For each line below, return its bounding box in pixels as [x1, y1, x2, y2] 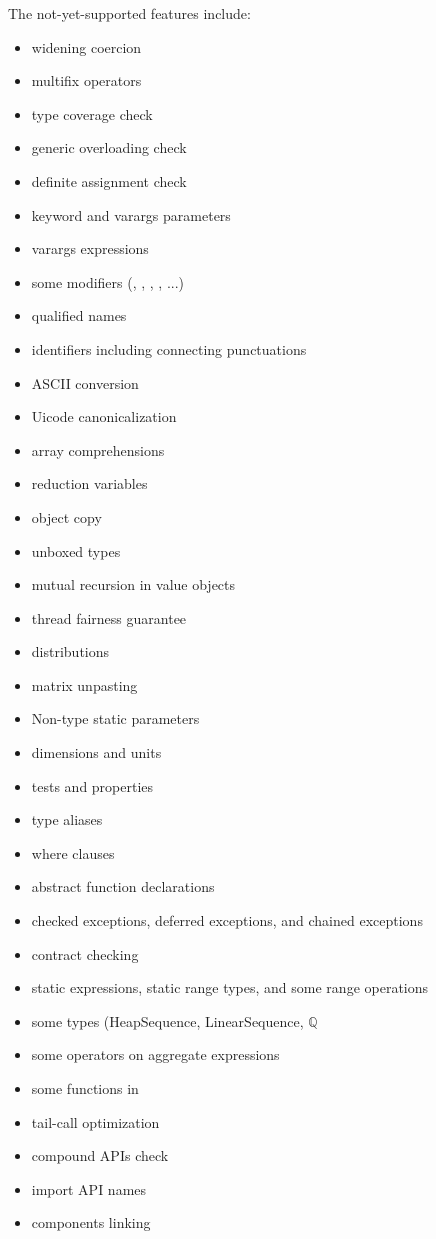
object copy [31, 506, 102, 527]
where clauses [31, 842, 115, 863]
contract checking [31, 943, 139, 964]
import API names [31, 1178, 147, 1199]
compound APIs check [31, 1145, 169, 1166]
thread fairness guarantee [31, 607, 187, 628]
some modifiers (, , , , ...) [31, 271, 185, 292]
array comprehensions [31, 439, 165, 460]
